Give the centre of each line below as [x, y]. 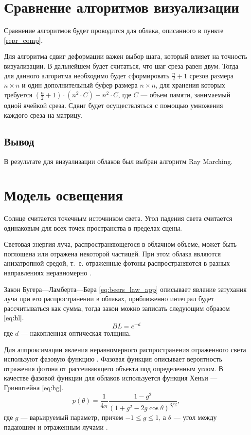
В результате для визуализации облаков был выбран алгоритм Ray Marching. [118, 161]
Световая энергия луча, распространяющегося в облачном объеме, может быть [120, 244]
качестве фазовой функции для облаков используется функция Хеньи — [111, 378]
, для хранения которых [190, 85]
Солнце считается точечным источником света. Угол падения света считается [118, 218]
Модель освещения [63, 195]
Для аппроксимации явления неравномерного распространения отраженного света [125, 349]
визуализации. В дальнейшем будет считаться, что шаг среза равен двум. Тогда [121, 65]
